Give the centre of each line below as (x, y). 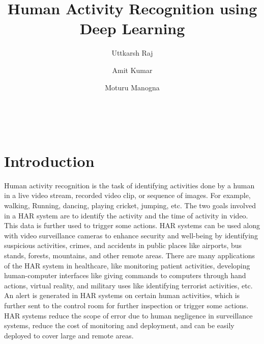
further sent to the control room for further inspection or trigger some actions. (126, 305)
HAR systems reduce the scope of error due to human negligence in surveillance (128, 315)
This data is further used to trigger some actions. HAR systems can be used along (132, 225)
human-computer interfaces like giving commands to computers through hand (125, 275)
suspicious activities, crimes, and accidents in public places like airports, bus (123, 245)
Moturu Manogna (132, 87)
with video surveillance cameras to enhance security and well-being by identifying (131, 235)
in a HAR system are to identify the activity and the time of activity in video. (126, 215)
